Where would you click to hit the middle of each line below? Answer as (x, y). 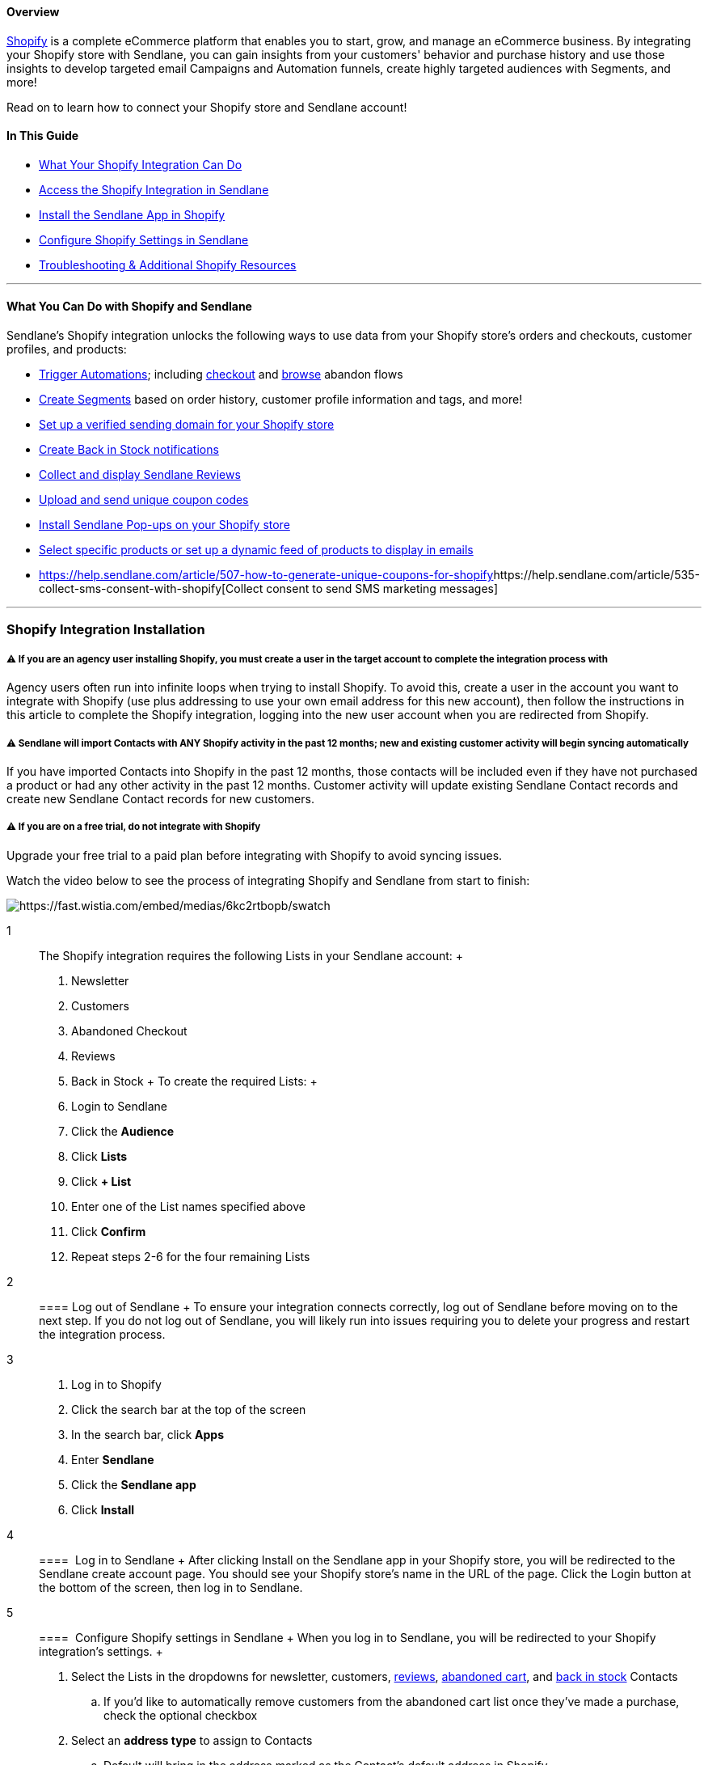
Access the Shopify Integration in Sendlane (154, 189)
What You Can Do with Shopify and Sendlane (129, 307)
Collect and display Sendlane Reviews (140, 475)
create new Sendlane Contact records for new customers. (160, 798)
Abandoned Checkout (129, 1031)
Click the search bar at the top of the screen (189, 1409)
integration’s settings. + (101, 1651)
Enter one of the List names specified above (188, 1206)
